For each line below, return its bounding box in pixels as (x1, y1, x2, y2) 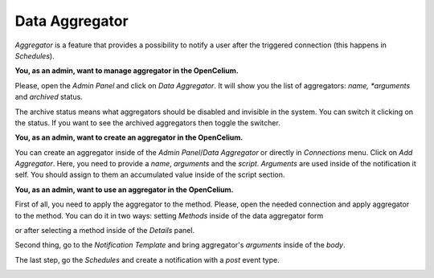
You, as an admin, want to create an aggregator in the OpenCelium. (14, 133, 244, 142)
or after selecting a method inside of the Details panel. (14, 226, 195, 235)
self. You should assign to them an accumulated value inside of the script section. (14, 170, 285, 180)
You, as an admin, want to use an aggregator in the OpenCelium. (14, 185, 234, 194)
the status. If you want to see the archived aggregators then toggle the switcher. (14, 117, 280, 128)
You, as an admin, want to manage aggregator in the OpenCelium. (14, 66, 239, 76)
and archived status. (14, 92, 84, 102)
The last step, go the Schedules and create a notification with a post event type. (14, 255, 280, 264)
